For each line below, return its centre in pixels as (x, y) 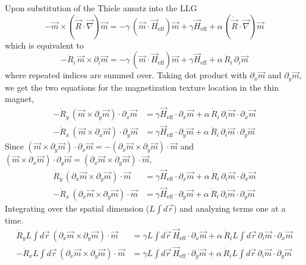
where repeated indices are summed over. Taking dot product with (126, 75)
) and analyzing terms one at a (229, 208)
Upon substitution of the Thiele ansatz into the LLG (101, 8)
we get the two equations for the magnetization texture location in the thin (142, 87)
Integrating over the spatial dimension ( (77, 208)
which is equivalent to (45, 45)
